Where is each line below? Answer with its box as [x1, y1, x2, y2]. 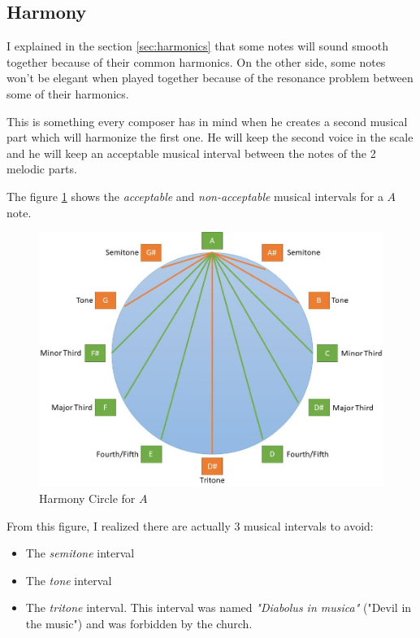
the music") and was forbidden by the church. [25, 615, 253, 632]
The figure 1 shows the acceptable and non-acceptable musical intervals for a [6, 187, 383, 204]
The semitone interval [25, 544, 135, 562]
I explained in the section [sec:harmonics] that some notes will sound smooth [6, 37, 388, 55]
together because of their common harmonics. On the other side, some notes [6, 53, 386, 70]
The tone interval [25, 571, 112, 588]
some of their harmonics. [6, 85, 129, 102]
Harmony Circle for [39, 490, 136, 507]
